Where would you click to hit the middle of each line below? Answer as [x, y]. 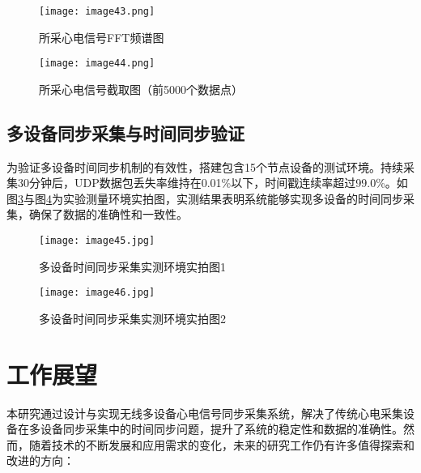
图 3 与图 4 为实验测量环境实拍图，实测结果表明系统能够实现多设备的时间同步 [205, 198]
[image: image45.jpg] [97, 241]
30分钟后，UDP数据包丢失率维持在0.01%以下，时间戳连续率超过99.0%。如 [213, 183]
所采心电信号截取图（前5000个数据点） [141, 89]
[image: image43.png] [97, 11]
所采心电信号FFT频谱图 [102, 37]
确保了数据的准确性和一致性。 [108, 214]
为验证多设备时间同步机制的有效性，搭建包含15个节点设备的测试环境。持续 [205, 166]
